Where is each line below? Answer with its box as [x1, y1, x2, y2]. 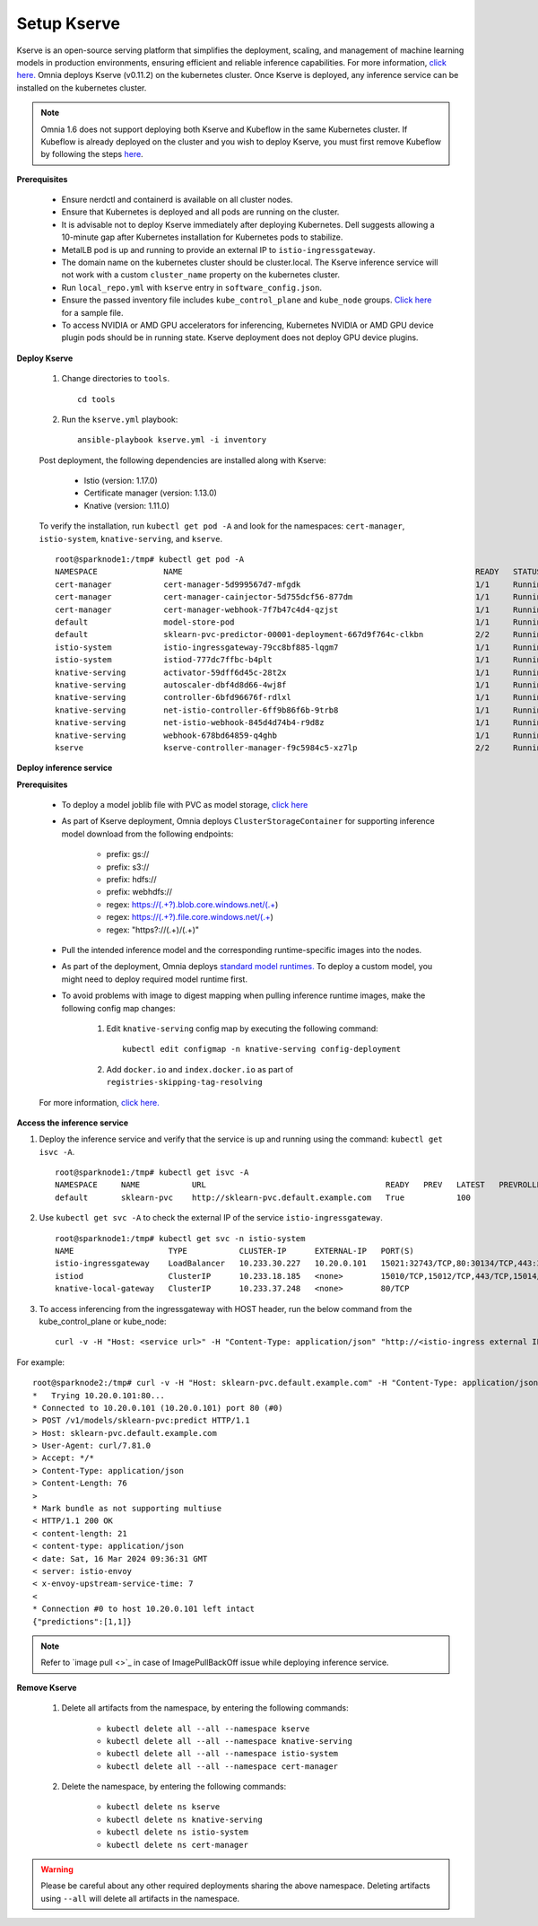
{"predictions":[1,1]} [32, 1616, 133, 1626]
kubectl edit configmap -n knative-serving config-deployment [122, 1044, 402, 1055]
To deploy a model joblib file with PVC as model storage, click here [61, 800, 308, 810]
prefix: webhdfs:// [106, 887, 173, 897]
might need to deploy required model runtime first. [61, 974, 248, 985]
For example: [16, 1356, 65, 1368]
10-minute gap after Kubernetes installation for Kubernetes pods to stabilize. [61, 232, 343, 242]
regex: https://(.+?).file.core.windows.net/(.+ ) [106, 912, 273, 923]
